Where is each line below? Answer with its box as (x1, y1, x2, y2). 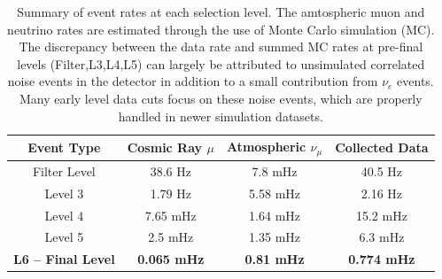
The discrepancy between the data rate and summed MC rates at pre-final (19, 37, 423, 56)
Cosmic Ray (127, 138, 203, 157)
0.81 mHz (244, 250, 305, 268)
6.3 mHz (359, 228, 405, 246)
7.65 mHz (144, 205, 197, 224)
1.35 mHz (249, 228, 301, 246)
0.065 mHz (137, 250, 205, 268)
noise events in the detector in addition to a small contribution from (7, 72, 378, 90)
